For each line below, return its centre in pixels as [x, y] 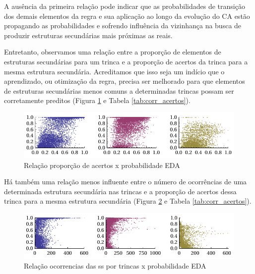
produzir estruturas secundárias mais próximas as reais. [88, 35]
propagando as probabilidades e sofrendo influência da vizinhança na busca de [123, 26]
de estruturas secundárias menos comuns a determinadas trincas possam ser [119, 90]
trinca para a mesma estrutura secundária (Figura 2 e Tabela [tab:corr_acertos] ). [128, 201]
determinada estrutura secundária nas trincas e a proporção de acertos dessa [120, 191]
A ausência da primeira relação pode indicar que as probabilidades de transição [125, 6]
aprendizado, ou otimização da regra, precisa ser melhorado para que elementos [125, 81]
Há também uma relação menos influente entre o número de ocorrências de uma [126, 182]
